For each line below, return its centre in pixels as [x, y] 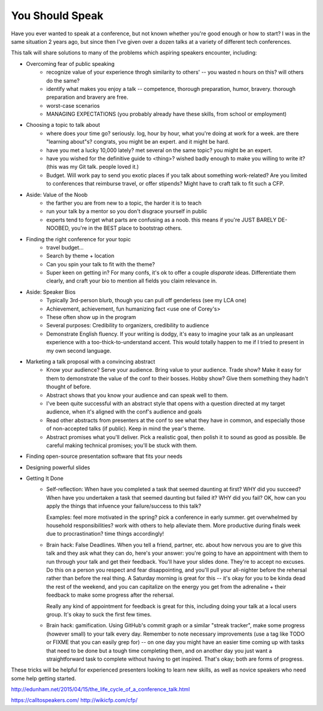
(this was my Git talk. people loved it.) [93, 167]
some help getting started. [44, 678]
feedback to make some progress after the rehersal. [110, 595]
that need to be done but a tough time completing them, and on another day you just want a [159, 651]
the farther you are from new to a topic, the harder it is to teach [124, 203]
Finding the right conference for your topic [78, 239]
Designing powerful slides [58, 467]
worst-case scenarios [73, 105]
